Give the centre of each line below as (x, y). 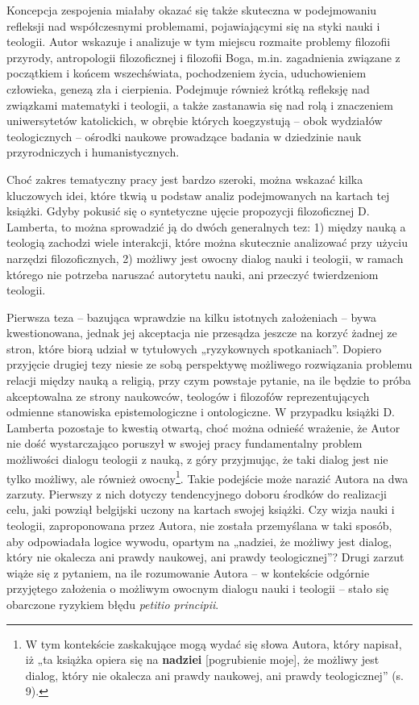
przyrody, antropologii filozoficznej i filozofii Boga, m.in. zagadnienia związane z (203, 57)
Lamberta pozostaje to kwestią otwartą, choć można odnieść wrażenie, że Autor (203, 427)
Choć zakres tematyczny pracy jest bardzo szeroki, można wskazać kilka (185, 179)
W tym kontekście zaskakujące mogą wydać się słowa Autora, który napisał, (214, 643)
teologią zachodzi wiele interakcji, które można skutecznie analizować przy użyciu (207, 242)
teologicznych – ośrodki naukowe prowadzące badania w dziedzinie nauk (184, 136)
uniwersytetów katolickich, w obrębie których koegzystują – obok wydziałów (195, 121)
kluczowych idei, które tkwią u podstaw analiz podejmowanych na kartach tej (198, 195)
